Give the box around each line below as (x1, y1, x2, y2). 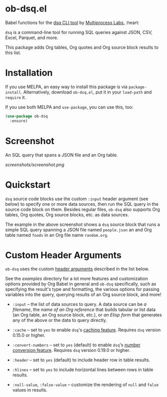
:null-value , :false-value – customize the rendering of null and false (12, 381, 159, 388)
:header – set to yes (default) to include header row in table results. (12, 357, 150, 363)
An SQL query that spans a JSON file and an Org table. (5, 152, 118, 158)
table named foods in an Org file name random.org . (5, 232, 108, 238)
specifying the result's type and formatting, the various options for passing (5, 286, 159, 292)
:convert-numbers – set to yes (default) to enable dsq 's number (12, 342, 141, 348)
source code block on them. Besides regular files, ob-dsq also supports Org (5, 206, 160, 212)
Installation (5, 67, 53, 79)
